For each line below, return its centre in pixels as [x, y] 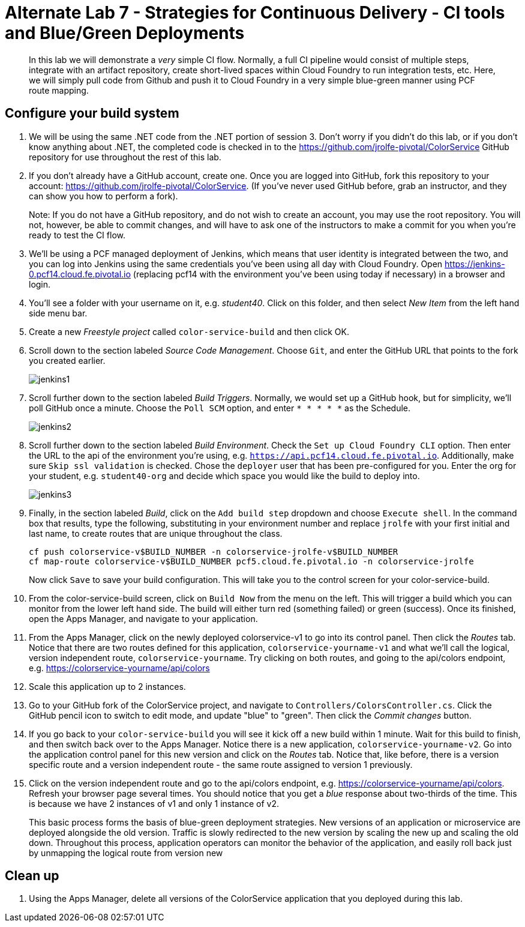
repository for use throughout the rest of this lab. [125, 157]
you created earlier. [67, 360]
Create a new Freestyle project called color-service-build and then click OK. [189, 331]
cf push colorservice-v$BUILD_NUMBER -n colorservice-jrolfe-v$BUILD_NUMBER [214, 551]
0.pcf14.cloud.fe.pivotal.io [80, 274]
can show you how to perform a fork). [103, 196]
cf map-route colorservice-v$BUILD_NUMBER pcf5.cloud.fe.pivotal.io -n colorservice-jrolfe [251, 561]
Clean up [32, 876]
